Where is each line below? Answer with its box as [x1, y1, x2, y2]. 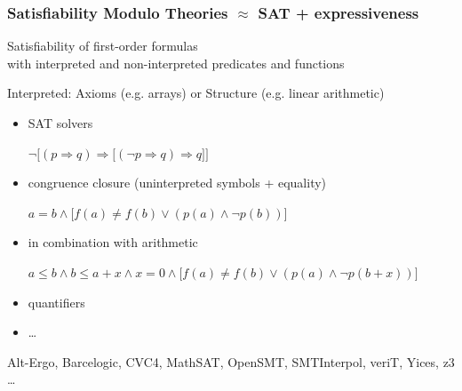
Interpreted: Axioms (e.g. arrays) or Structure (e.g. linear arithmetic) [7, 84, 385, 102]
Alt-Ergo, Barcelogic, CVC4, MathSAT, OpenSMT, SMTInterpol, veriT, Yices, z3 [7, 352, 455, 371]
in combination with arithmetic [28, 233, 198, 251]
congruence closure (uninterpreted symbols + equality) [28, 173, 327, 192]
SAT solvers [28, 114, 93, 132]
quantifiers [28, 292, 85, 311]
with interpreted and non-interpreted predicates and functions [7, 53, 345, 72]
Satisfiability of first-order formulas [7, 36, 198, 55]
